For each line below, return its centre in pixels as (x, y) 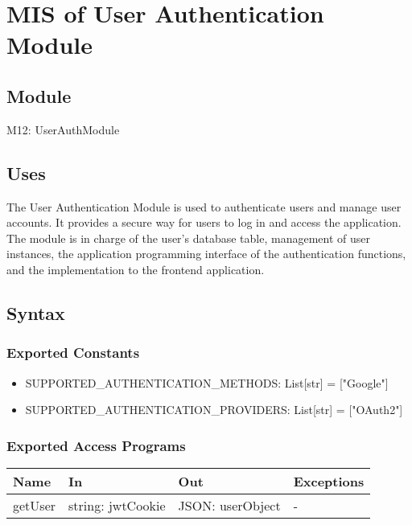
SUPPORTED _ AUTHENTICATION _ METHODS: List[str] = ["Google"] (207, 382)
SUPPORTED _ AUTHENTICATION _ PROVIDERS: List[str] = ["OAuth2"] (214, 410)
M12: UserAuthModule (63, 129)
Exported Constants (73, 353)
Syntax (36, 312)
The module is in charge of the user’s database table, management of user (188, 238)
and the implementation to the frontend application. (136, 269)
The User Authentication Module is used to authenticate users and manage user (204, 206)
